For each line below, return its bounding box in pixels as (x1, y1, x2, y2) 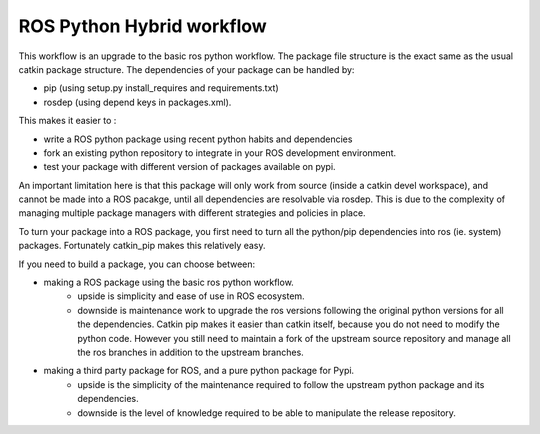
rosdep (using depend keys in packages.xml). (43, 96, 232, 108)
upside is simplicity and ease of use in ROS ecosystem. (77, 290, 305, 302)
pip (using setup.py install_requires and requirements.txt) (43, 82, 279, 94)
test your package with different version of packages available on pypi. (43, 161, 336, 173)
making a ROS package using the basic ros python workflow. (43, 276, 294, 289)
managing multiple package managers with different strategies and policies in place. (18, 207, 366, 219)
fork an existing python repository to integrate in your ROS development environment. (43, 146, 397, 159)
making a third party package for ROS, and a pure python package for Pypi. (43, 365, 355, 377)
